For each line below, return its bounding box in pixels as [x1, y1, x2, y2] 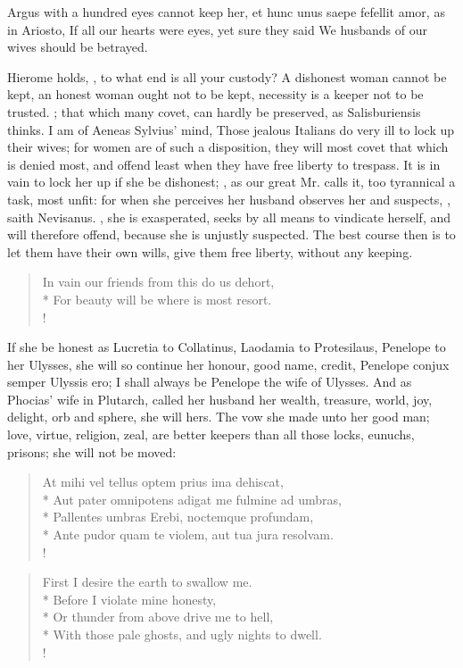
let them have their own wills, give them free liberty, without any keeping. [7, 242, 413, 261]
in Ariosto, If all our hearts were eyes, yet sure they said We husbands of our [7, 20, 427, 38]
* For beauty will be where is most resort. [42, 289, 272, 308]
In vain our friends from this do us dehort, [42, 272, 275, 291]
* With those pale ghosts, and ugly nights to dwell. [42, 625, 322, 643]
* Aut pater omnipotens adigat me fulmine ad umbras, [42, 489, 342, 508]
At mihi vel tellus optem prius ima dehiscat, [42, 472, 284, 491]
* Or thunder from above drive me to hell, [42, 607, 274, 626]
